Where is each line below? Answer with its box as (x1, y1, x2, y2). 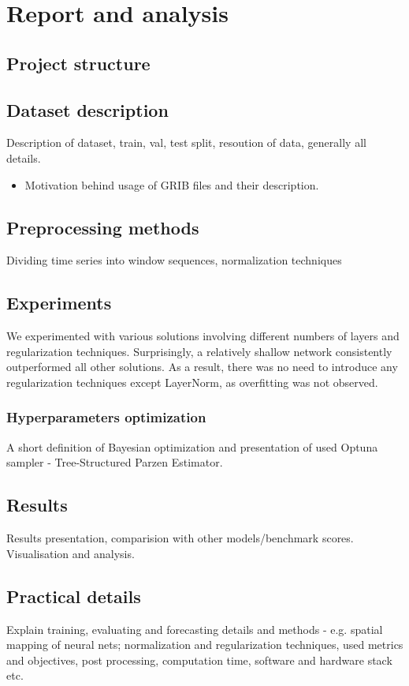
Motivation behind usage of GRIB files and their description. (24, 176, 319, 193)
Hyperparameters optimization (6, 407, 206, 427)
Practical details (6, 583, 141, 608)
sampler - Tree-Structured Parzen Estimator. (6, 454, 223, 470)
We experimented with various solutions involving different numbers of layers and (6, 328, 400, 344)
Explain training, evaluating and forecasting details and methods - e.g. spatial (6, 620, 383, 637)
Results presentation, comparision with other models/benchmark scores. (6, 530, 354, 546)
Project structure (6, 51, 151, 75)
